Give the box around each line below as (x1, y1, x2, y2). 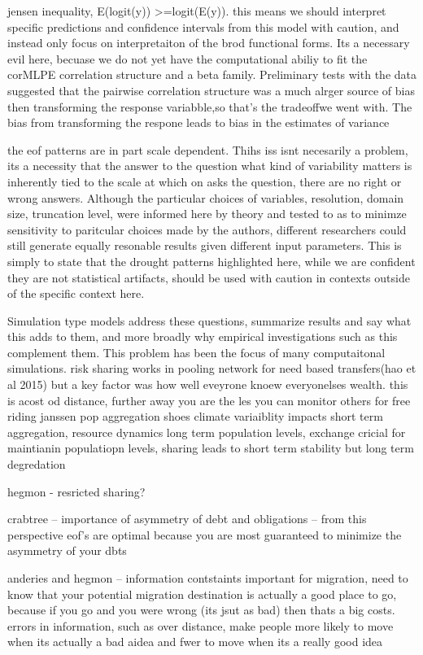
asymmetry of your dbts (7, 542, 127, 559)
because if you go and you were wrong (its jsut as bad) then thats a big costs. (7, 601, 395, 618)
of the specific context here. (7, 285, 145, 302)
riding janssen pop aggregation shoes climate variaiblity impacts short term (7, 408, 383, 425)
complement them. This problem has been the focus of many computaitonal (7, 343, 386, 360)
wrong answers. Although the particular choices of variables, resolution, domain (7, 189, 404, 206)
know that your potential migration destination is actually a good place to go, (7, 585, 397, 602)
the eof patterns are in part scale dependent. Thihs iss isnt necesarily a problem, (7, 141, 408, 158)
